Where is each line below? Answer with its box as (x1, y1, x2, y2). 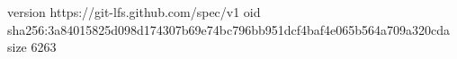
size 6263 (7, 38, 57, 56)
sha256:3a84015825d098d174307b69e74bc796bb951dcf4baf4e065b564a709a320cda (7, 20, 451, 38)
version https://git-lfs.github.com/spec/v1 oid (7, 3, 261, 21)
